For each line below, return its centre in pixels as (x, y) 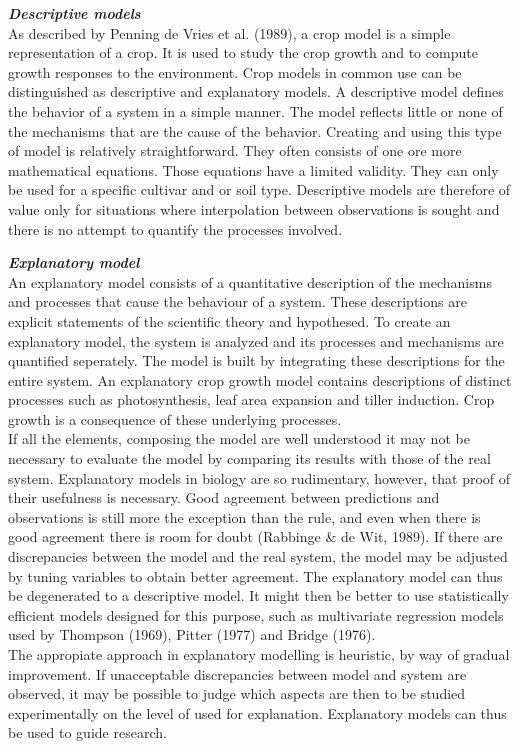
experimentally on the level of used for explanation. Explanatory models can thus (257, 712)
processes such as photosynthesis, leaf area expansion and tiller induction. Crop (251, 399)
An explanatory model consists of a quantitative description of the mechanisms (250, 281)
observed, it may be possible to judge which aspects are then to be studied (237, 693)
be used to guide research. (87, 732)
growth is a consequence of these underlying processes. (175, 418)
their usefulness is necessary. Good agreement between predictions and (224, 497)
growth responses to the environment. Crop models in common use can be (235, 71)
